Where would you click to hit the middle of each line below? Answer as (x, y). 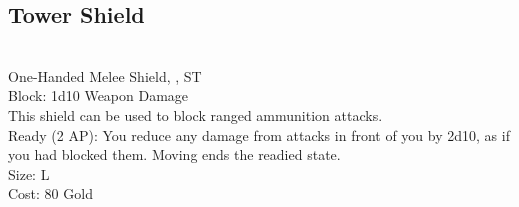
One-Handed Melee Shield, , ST (105, 75)
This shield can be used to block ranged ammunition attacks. (195, 114)
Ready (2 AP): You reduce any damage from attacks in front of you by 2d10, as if (259, 134)
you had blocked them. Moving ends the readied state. (174, 154)
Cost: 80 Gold (50, 193)
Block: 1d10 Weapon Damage (98, 95)
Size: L (29, 173)
